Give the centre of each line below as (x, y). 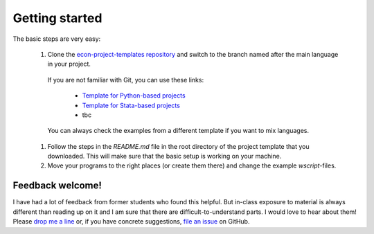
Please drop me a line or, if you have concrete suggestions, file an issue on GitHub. (131, 222)
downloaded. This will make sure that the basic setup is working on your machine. (164, 156)
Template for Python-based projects (134, 96)
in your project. (69, 64)
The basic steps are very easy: (57, 39)
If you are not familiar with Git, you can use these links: (126, 80)
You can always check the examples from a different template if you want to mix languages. (178, 131)
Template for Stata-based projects (131, 105)
